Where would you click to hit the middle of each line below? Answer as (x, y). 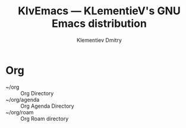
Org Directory (37, 93)
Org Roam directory (45, 118)
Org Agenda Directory (48, 106)
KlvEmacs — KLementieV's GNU (99, 11)
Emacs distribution (99, 24)
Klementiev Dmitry (99, 40)
